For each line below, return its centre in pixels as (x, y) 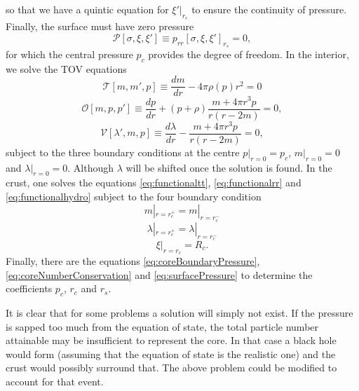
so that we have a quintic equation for (87, 9)
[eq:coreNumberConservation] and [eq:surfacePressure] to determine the (159, 274)
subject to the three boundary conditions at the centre (123, 152)
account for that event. (55, 382)
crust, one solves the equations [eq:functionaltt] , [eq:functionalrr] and (154, 183)
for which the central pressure (69, 54)
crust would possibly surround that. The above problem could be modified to (171, 368)
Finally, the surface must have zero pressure (100, 26)
